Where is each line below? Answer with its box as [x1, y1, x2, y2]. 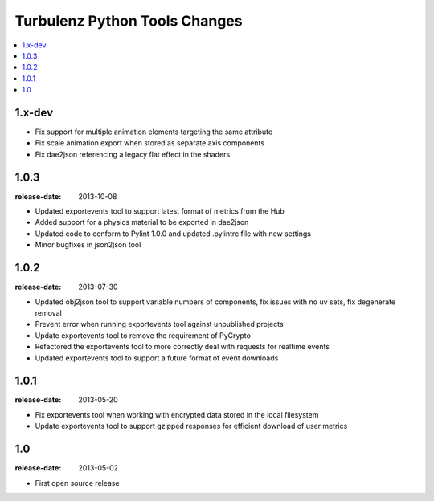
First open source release [35, 478, 120, 487]
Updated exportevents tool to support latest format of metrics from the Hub [35, 206, 285, 216]
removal [35, 308, 62, 317]
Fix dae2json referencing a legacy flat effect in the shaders [35, 149, 231, 159]
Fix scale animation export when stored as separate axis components [35, 138, 265, 148]
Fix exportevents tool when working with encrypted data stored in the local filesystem [35, 409, 319, 419]
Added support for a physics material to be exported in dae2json [35, 218, 249, 227]
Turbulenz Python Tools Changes [14, 12, 243, 30]
